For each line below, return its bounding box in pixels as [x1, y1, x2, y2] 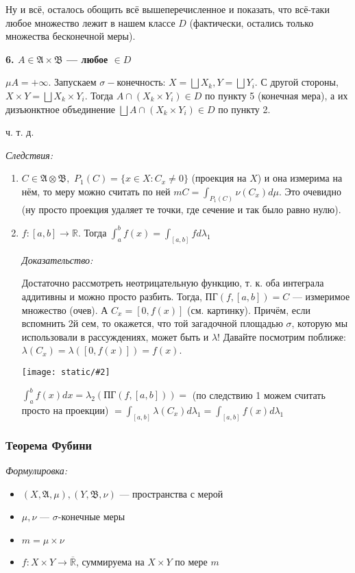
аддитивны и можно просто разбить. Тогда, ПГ [21, 289, 218, 303]
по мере [175, 554, 208, 568]
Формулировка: [5, 463, 68, 477]
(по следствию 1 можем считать [192, 387, 326, 402]
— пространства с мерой [119, 486, 223, 500]
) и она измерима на [257, 171, 343, 185]
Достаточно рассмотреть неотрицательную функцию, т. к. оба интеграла [21, 276, 324, 290]
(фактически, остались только [189, 15, 314, 29]
